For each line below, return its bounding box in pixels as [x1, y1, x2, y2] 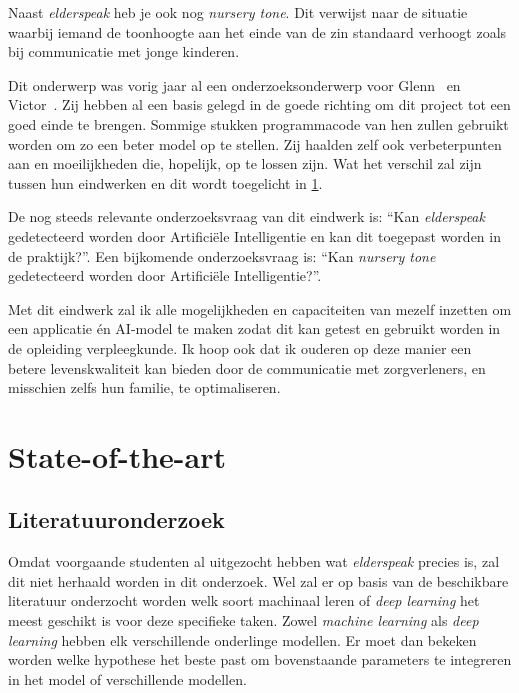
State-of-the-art [8, 435, 227, 476]
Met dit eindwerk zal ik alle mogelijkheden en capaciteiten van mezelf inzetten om [8, 298, 512, 319]
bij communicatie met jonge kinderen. [8, 41, 240, 62]
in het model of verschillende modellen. [8, 668, 247, 689]
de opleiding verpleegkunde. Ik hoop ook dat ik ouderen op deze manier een [8, 337, 472, 358]
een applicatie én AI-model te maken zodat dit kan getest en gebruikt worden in [8, 318, 501, 339]
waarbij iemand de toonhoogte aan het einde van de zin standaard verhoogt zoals [8, 21, 507, 42]
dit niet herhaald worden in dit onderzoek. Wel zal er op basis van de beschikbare [8, 570, 509, 591]
